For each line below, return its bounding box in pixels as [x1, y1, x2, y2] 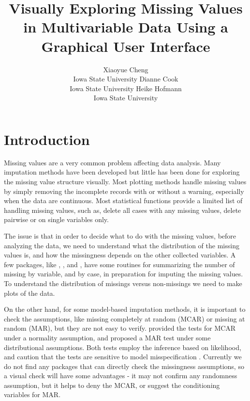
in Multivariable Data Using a [23, 17, 228, 37]
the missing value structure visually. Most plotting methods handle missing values [4, 176, 247, 186]
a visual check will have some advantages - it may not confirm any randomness [4, 370, 237, 381]
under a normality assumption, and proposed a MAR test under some [4, 332, 211, 342]
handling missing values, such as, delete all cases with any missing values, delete [4, 205, 241, 215]
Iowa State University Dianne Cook [73, 74, 178, 84]
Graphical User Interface [41, 36, 210, 56]
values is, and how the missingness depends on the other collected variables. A [4, 250, 236, 260]
